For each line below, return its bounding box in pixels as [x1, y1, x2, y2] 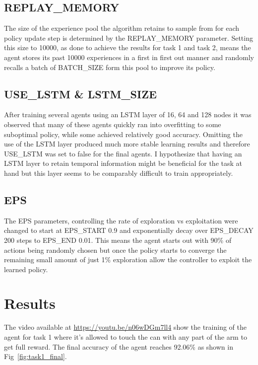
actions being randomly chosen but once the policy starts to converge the [4, 244, 227, 255]
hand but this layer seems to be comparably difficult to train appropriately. [4, 167, 233, 178]
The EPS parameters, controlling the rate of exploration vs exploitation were [4, 215, 238, 225]
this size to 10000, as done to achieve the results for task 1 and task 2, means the [4, 42, 251, 53]
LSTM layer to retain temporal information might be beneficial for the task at [4, 158, 242, 168]
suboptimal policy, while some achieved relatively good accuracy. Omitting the [4, 129, 243, 139]
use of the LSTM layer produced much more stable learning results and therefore [4, 139, 250, 149]
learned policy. [4, 264, 48, 274]
